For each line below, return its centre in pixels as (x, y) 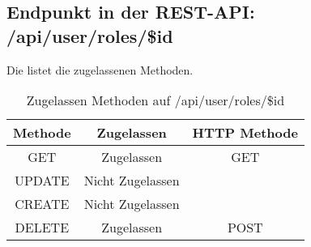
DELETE (42, 228)
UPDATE (42, 181)
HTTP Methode (245, 133)
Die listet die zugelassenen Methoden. (100, 69)
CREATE (42, 204)
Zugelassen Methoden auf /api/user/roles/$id (155, 100)
